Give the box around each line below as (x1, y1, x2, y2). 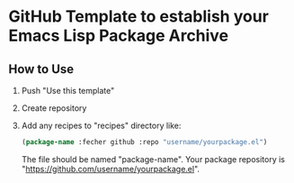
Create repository (21, 103, 87, 114)
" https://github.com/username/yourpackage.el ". (21, 163, 200, 174)
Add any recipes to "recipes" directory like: (21, 120, 182, 131)
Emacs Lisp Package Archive (8, 25, 229, 46)
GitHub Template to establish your (8, 6, 269, 27)
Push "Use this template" (21, 86, 115, 96)
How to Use (8, 61, 75, 77)
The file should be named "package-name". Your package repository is (21, 153, 285, 164)
